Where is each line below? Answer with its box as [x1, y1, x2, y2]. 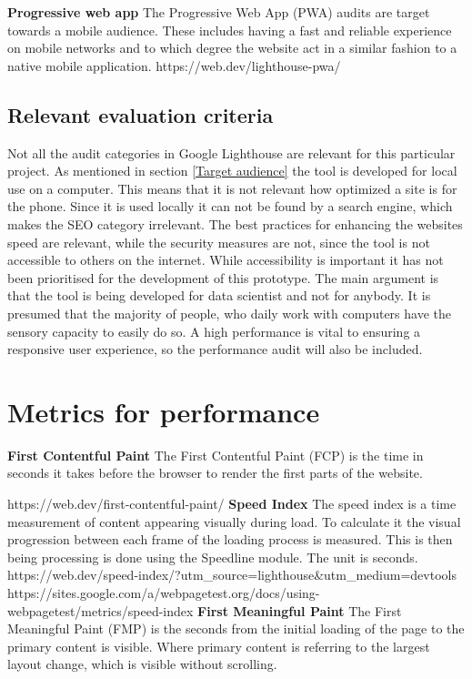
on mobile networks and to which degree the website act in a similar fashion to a [7, 38, 457, 57]
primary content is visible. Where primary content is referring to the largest [7, 636, 430, 655]
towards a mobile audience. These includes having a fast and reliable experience [7, 20, 452, 39]
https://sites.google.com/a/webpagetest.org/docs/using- [7, 583, 320, 602]
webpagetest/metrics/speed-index [7, 601, 194, 620]
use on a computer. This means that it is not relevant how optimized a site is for [7, 178, 457, 198]
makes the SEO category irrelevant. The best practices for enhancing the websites [7, 214, 463, 233]
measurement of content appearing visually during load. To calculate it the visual [7, 512, 461, 531]
